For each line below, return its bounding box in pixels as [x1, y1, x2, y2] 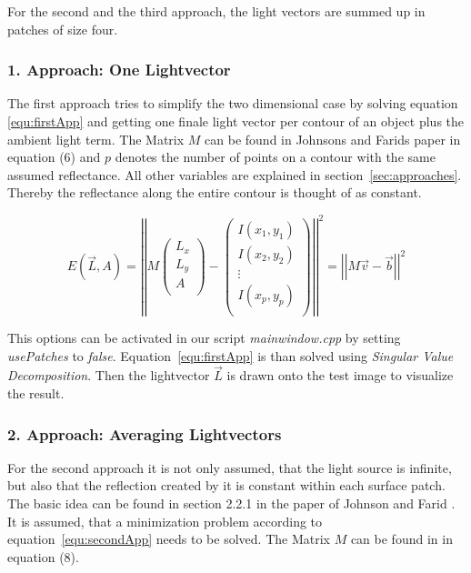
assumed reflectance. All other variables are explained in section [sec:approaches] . [7, 165, 462, 184]
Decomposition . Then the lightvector [7, 366, 210, 385]
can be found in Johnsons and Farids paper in [205, 129, 461, 148]
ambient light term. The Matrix [7, 129, 185, 148]
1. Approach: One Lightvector [7, 58, 231, 81]
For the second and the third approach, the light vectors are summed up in [7, 2, 426, 20]
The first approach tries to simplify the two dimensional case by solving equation [7, 94, 458, 113]
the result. [7, 384, 65, 403]
